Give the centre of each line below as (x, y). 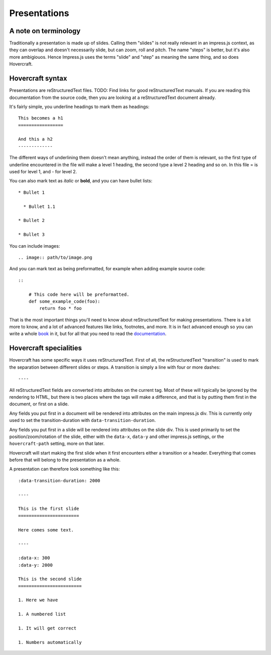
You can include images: (35, 246)
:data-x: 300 (34, 558)
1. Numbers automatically (50, 642)
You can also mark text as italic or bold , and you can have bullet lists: (81, 181)
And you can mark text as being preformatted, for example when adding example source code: (107, 269)
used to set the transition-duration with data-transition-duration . (83, 420)
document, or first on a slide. (39, 404)
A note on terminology (45, 31)
